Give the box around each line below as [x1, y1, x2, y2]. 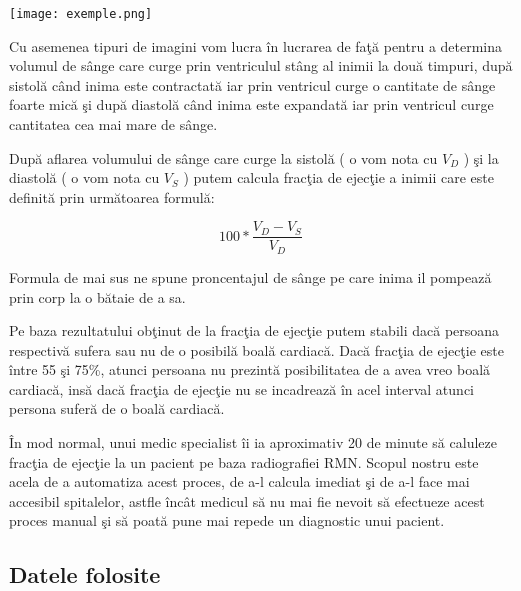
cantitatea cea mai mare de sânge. [9, 114, 218, 135]
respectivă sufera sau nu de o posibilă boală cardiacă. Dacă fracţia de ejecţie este [9, 339, 504, 360]
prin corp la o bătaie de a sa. [9, 286, 186, 307]
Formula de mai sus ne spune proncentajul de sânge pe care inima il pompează [9, 266, 492, 287]
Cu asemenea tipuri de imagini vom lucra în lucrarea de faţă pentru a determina [9, 35, 503, 56]
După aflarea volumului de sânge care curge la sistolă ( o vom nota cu [9, 147, 438, 168]
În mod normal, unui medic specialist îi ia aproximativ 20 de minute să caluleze [9, 432, 497, 453]
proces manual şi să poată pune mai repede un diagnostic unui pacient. [9, 510, 445, 531]
